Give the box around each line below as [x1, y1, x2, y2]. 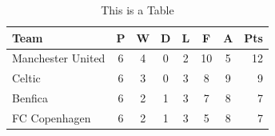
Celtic [12, 70, 41, 86]
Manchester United [12, 50, 106, 66]
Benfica [12, 90, 48, 106]
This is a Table [101, 2, 174, 18]
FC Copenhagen [12, 109, 91, 126]
